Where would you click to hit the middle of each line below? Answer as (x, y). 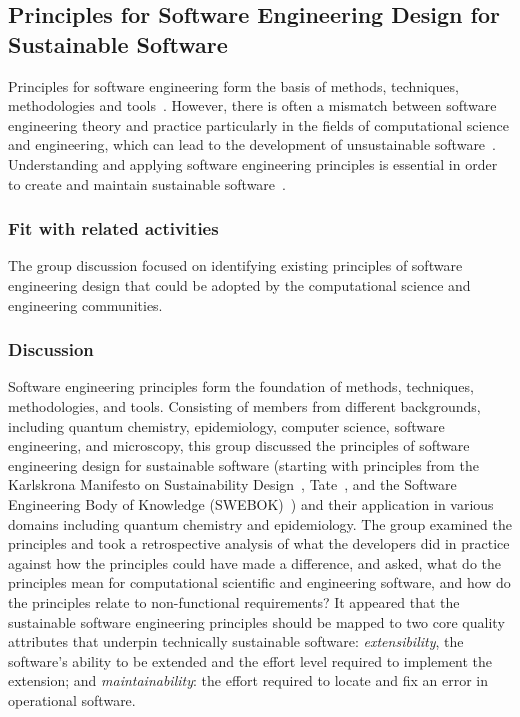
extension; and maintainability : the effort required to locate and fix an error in (248, 680)
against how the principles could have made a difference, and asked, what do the (255, 562)
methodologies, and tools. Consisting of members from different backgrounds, (244, 405)
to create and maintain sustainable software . (147, 183)
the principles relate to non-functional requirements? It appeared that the (234, 601)
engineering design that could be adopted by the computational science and (239, 284)
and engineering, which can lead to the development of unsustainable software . (252, 144)
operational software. (72, 699)
